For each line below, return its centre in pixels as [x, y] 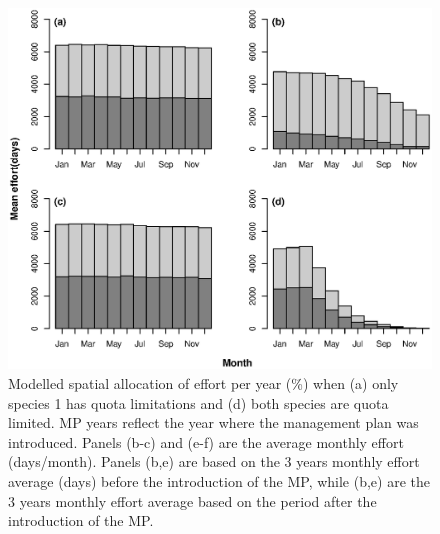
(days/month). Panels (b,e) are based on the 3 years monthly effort [214, 461]
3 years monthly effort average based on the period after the [192, 500]
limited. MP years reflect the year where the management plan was [213, 422]
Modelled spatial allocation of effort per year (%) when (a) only [203, 383]
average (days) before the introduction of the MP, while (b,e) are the [219, 481]
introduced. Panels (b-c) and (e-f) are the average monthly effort [206, 441]
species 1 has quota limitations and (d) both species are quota [198, 402]
